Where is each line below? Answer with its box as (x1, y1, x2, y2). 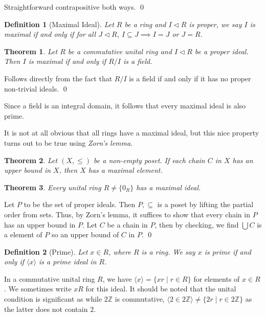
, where (108, 246, 131, 257)
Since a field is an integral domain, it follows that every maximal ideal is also (4, 100, 246, 111)
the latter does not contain (4, 303, 88, 314)
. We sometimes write (4, 283, 72, 294)
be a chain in (107, 219, 148, 230)
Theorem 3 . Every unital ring (4, 182, 101, 192)
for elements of (193, 273, 240, 284)
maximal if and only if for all (4, 29, 96, 39)
